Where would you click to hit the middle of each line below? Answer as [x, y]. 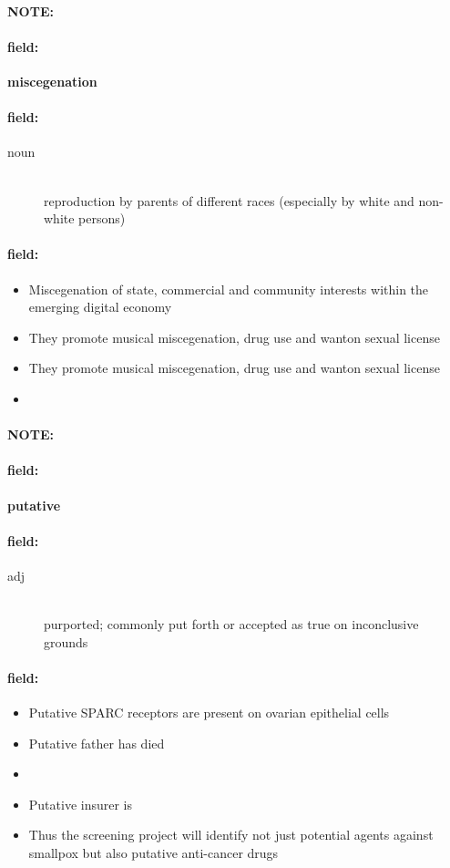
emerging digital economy [100, 307]
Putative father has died [97, 743]
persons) [102, 218]
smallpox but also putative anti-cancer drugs [153, 853]
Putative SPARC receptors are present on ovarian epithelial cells [209, 713]
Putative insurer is [81, 804]
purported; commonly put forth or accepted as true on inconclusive [231, 624]
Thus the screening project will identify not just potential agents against [231, 835]
